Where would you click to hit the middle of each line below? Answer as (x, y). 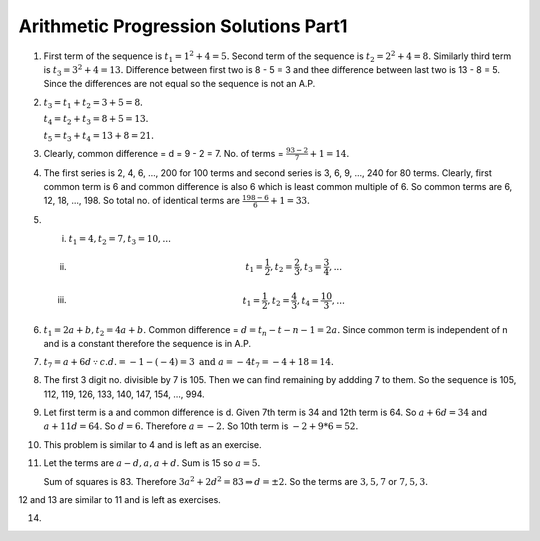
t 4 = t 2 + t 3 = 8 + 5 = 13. (96, 120)
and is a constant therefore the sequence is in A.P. (147, 344)
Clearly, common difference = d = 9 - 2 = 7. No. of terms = (163, 153)
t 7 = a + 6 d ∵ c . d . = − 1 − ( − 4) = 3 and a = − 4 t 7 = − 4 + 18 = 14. (188, 363)
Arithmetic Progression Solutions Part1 (183, 26)
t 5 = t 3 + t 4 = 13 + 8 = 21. (99, 137)
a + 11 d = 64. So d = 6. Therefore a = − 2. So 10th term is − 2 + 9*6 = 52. (201, 426)
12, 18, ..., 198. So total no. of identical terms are (141, 201)
